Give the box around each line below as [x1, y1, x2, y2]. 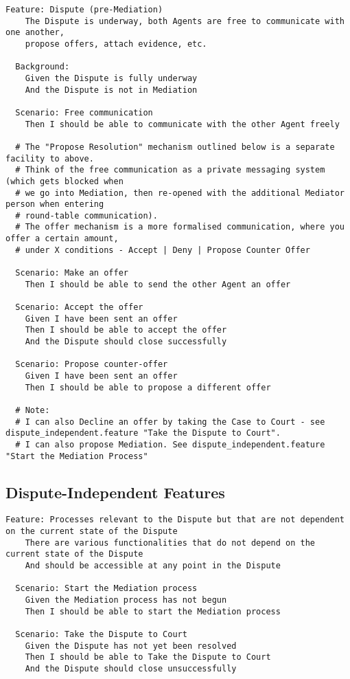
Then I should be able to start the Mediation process [25, 606, 281, 616]
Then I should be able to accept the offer [25, 325, 227, 335]
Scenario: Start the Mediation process [15, 583, 198, 594]
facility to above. [5, 153, 94, 164]
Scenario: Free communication [15, 107, 153, 118]
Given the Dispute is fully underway [25, 73, 198, 83]
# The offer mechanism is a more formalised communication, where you [15, 222, 345, 232]
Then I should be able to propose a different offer [25, 382, 271, 392]
